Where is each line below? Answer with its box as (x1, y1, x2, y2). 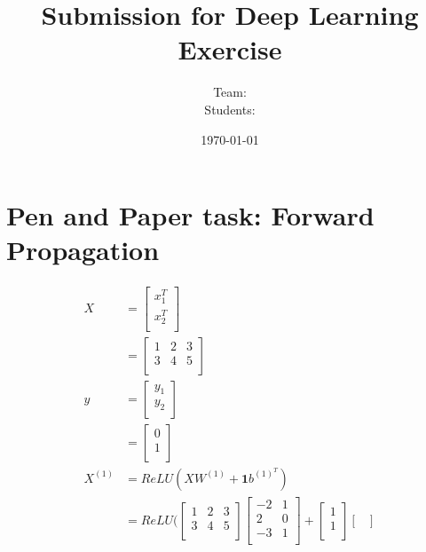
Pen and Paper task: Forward (6, 197, 375, 233)
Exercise (177, 31, 282, 67)
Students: (204, 99, 256, 118)
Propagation (6, 232, 160, 268)
